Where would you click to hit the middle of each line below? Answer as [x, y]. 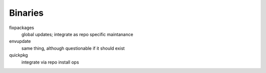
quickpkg [18, 55]
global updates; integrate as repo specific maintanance [77, 34]
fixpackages [22, 28]
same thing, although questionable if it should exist [73, 48]
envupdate [20, 41]
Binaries [26, 13]
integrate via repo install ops [50, 62]
